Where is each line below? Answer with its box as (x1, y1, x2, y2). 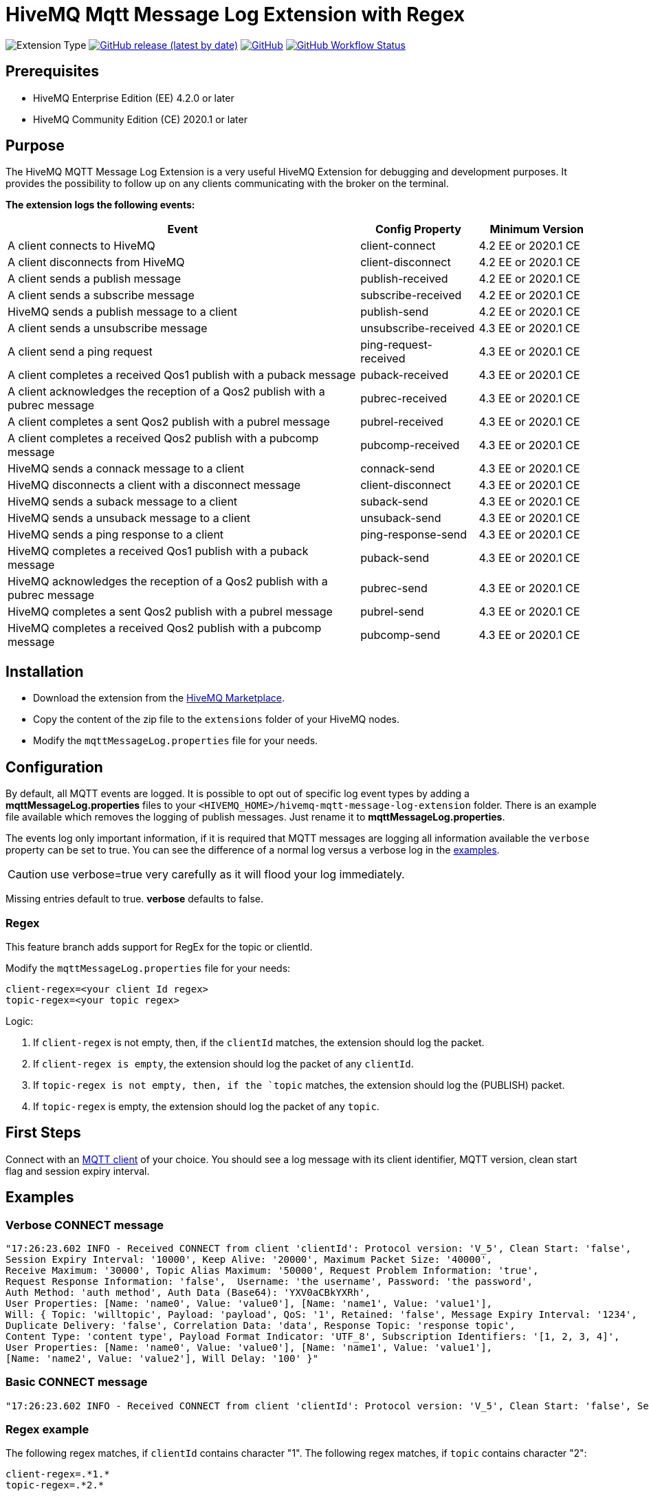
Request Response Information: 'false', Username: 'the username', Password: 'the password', (5, 1275, 533, 1287)
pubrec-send (360, 581, 428, 596)
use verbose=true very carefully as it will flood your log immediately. (50, 867, 405, 882)
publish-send (360, 305, 429, 319)
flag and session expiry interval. (5, 1164, 150, 1177)
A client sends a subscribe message (8, 288, 195, 303)
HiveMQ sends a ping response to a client (8, 528, 224, 542)
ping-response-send (360, 528, 467, 542)
